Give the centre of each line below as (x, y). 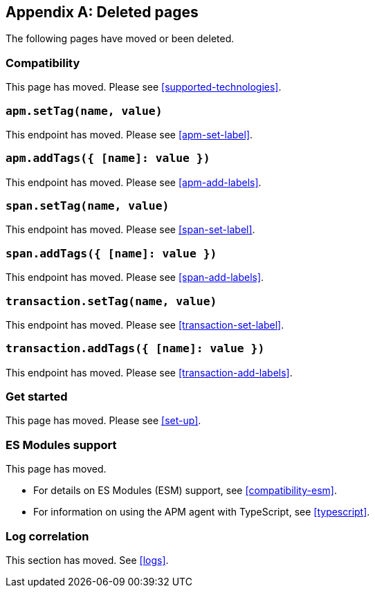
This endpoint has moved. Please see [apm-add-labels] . (134, 182)
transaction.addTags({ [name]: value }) (135, 349)
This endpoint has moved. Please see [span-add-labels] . (135, 277)
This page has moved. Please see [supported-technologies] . (144, 87)
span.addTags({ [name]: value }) (111, 253)
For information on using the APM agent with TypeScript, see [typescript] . (202, 512)
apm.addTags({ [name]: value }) (108, 158)
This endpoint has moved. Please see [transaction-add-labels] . (149, 372)
